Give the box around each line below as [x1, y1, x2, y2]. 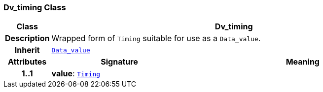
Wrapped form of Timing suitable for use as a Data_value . [51, 33, 261, 44]
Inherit [14, 45, 40, 55]
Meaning [286, 57, 320, 67]
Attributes [8, 57, 47, 67]
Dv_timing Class [3, 2, 66, 12]
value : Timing [51, 69, 101, 79]
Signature [101, 57, 138, 67]
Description [5, 33, 50, 44]
